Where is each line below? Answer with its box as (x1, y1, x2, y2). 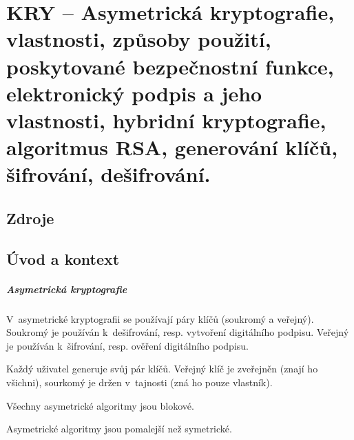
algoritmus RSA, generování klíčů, (6, 133, 338, 161)
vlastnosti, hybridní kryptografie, (6, 106, 326, 134)
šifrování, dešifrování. (6, 160, 211, 188)
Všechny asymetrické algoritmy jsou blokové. (6, 398, 194, 412)
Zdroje (6, 207, 54, 228)
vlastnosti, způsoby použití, (6, 25, 271, 53)
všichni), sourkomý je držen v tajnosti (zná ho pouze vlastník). (6, 375, 273, 389)
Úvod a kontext (6, 248, 120, 269)
